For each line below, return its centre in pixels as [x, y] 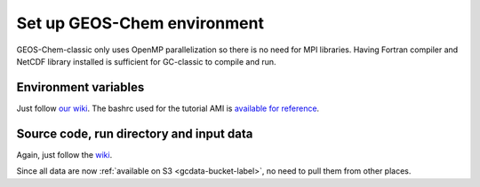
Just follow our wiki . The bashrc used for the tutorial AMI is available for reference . [168, 108]
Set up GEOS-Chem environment [140, 23]
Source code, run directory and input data [135, 133]
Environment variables [80, 87]
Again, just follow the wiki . [64, 154]
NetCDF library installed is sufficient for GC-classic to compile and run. [146, 61]
